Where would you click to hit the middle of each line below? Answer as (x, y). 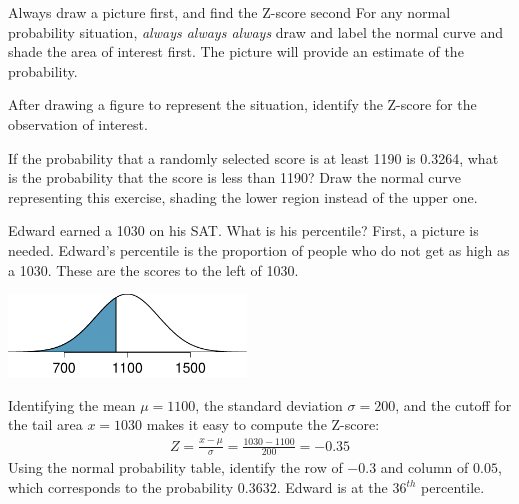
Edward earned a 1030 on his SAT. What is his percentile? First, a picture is (243, 230)
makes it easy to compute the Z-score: (263, 424)
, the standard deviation (269, 404)
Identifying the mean (72, 404)
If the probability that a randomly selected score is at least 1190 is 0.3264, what (253, 157)
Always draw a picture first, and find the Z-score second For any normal (229, 12)
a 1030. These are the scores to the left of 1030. (153, 269)
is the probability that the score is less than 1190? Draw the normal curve (235, 177)
